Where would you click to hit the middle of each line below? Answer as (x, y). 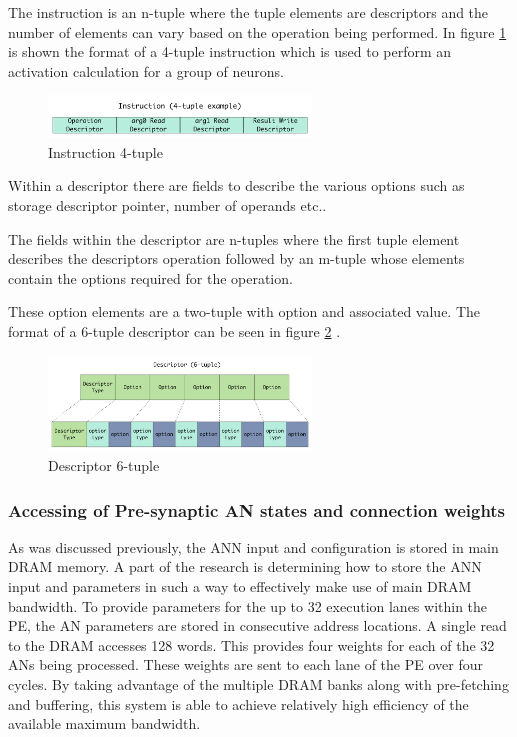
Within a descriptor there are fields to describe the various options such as (236, 185)
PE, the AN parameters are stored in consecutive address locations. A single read (257, 625)
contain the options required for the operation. (150, 277)
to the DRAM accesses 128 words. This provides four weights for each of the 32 (251, 644)
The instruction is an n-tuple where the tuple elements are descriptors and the (248, 12)
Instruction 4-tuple (105, 151)
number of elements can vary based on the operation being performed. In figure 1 (257, 31)
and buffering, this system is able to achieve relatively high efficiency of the (238, 703)
